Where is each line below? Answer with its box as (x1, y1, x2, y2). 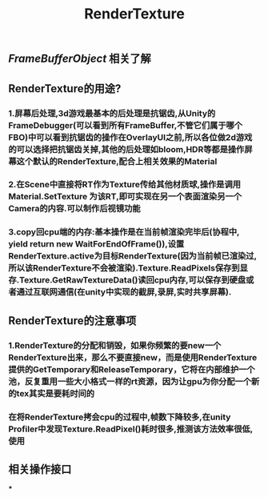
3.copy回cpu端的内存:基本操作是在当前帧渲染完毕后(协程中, (8, 226, 240, 238)
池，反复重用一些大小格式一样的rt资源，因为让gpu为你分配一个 (8, 375, 252, 387)
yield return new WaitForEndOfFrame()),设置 (8, 238, 185, 250)
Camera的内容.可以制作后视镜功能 (8, 203, 141, 214)
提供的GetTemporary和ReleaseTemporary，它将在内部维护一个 (8, 363, 255, 375)
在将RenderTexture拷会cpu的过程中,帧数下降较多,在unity (8, 411, 231, 423)
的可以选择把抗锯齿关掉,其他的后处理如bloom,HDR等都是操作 (8, 143, 245, 154)
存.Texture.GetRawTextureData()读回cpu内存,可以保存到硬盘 (8, 275, 246, 286)
